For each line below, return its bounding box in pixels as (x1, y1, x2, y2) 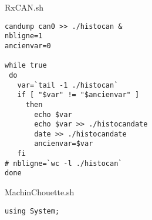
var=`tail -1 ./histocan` (17, 81, 119, 89)
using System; (5, 206, 60, 215)
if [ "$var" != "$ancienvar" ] (17, 91, 140, 99)
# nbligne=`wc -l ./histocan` (5, 159, 123, 168)
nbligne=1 (5, 32, 43, 41)
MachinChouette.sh (5, 186, 75, 198)
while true (5, 61, 47, 70)
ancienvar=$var (34, 139, 93, 148)
